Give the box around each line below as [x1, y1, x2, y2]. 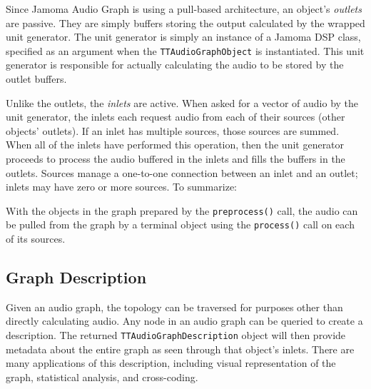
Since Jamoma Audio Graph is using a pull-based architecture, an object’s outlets [6, 1, 362, 16]
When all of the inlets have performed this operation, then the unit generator [6, 137, 345, 152]
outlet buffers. [6, 71, 67, 86]
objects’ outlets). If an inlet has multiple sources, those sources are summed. [6, 123, 340, 138]
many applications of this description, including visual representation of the [6, 355, 336, 370]
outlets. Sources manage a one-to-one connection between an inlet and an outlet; [6, 165, 358, 180]
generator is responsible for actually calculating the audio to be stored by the [6, 57, 344, 72]
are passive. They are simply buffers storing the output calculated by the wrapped [6, 15, 365, 30]
